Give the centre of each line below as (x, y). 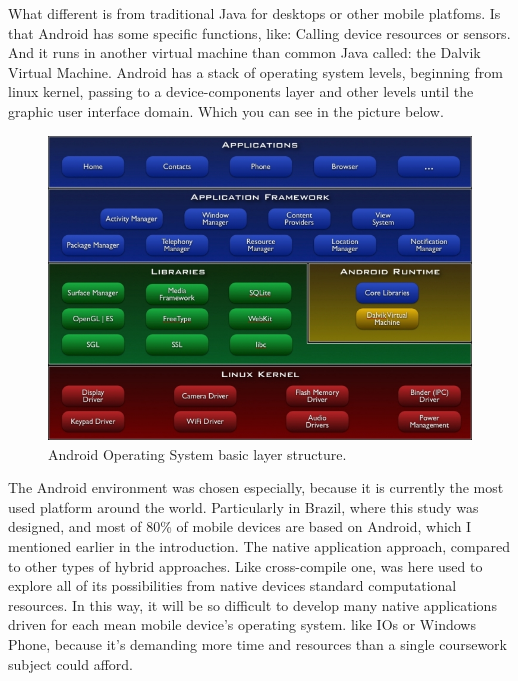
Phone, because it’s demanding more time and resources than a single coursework (257, 643)
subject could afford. (70, 663)
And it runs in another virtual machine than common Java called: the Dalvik (244, 52)
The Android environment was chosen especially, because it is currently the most (256, 487)
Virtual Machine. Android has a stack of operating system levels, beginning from (255, 71)
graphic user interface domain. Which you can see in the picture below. (226, 110)
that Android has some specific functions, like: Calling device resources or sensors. (259, 32)
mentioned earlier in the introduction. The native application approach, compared (259, 546)
